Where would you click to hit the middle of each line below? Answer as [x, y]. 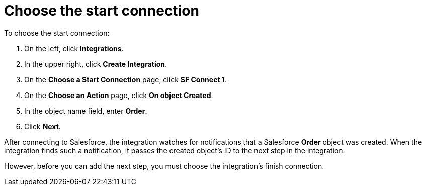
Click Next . [42, 126]
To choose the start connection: [57, 33]
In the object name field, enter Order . [86, 111]
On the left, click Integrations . [74, 48]
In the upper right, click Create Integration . [96, 64]
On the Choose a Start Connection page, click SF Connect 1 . [125, 79]
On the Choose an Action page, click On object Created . [119, 95]
